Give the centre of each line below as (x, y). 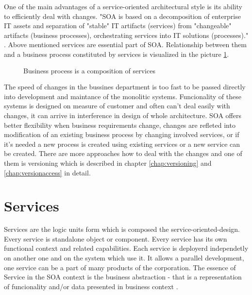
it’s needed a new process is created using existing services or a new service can (122, 144)
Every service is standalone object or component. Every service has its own (116, 238)
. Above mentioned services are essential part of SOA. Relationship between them (125, 44)
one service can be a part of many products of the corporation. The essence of (120, 267)
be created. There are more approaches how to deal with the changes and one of (123, 153)
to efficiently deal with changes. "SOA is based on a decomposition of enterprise (122, 16)
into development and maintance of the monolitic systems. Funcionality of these (123, 96)
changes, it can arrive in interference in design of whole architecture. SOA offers (123, 115)
